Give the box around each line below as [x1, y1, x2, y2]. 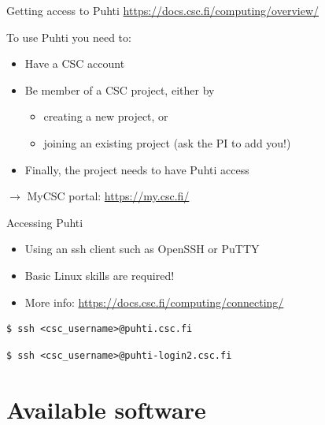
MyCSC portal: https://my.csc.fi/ [27, 188, 190, 204]
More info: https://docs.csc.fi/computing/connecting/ [24, 293, 284, 310]
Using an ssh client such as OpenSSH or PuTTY [24, 240, 260, 257]
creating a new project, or [43, 108, 168, 125]
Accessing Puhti [6, 214, 83, 230]
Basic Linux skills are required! [24, 267, 175, 283]
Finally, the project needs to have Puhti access [24, 161, 249, 177]
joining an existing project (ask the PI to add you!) [43, 134, 291, 151]
